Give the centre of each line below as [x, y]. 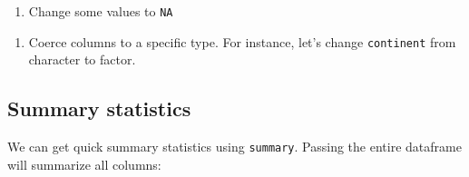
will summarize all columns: [84, 164]
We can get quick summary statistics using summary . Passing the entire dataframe [234, 147]
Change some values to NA [101, 11]
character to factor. [82, 59]
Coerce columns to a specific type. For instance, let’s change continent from [242, 41]
